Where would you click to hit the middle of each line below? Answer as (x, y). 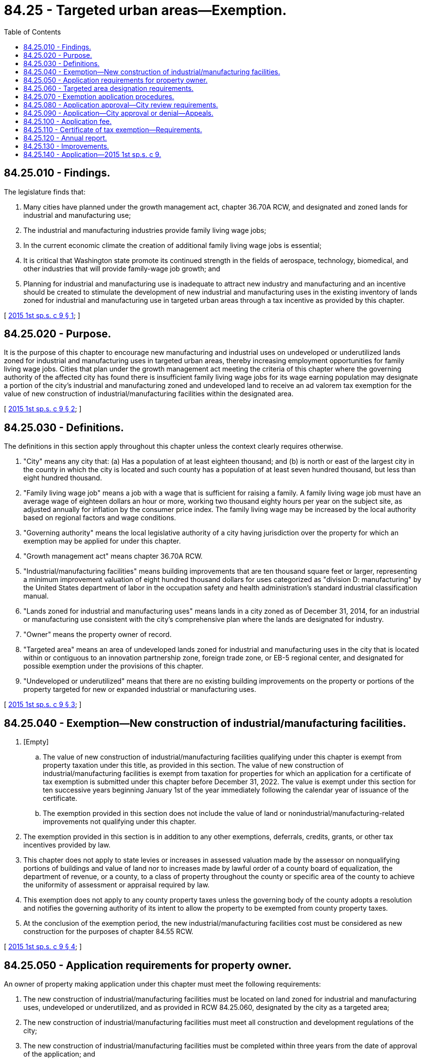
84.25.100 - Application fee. (68, 121)
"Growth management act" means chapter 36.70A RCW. (113, 556)
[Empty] (36, 742)
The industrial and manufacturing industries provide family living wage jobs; (145, 230)
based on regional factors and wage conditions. (100, 518)
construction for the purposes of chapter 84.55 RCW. (108, 932)
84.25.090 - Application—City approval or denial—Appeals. (118, 113)
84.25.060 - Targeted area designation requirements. (108, 88)
